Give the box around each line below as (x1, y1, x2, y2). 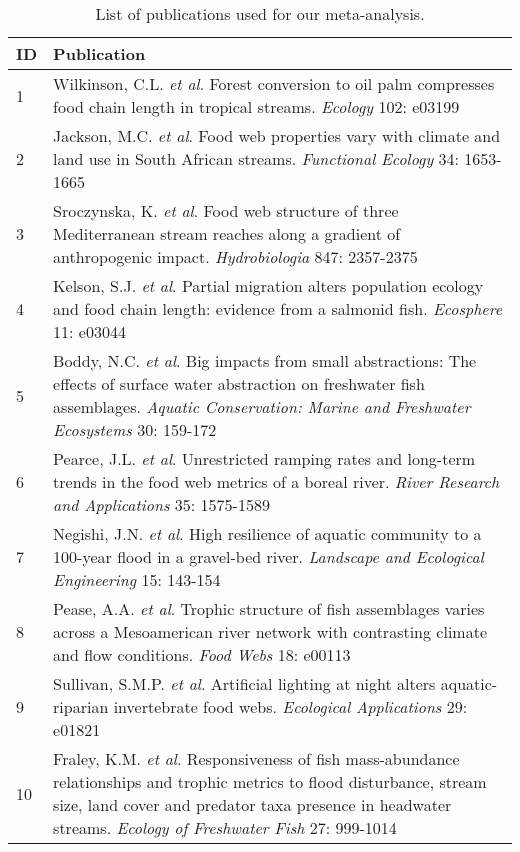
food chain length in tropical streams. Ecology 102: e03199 (53, 95, 460, 118)
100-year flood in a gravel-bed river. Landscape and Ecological (53, 545, 484, 568)
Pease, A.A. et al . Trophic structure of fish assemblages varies (53, 597, 485, 620)
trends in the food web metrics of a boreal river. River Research (53, 470, 500, 493)
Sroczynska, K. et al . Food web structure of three (53, 199, 399, 222)
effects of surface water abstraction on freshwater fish (53, 372, 425, 395)
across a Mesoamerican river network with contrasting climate (53, 620, 487, 643)
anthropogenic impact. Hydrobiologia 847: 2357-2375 (53, 245, 418, 268)
